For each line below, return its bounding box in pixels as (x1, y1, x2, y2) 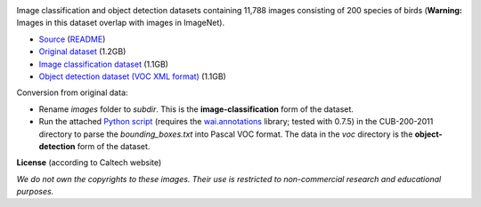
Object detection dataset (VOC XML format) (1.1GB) (38, 71, 226, 82)
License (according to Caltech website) (16, 157, 162, 168)
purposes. (16, 187, 54, 197)
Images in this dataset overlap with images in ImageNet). (16, 18, 225, 28)
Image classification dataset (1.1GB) (38, 59, 169, 69)
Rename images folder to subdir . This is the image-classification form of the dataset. (38, 103, 354, 115)
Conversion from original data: (16, 87, 128, 98)
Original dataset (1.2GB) (38, 46, 126, 57)
